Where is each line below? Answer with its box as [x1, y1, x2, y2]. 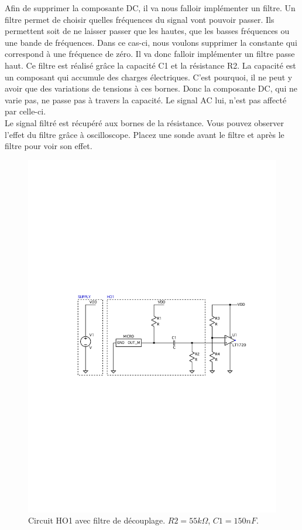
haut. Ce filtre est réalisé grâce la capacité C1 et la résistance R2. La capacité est [5, 59, 296, 71]
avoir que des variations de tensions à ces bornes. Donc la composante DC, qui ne [5, 82, 297, 94]
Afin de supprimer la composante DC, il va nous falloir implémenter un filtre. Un [5, 2, 296, 13]
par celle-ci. [5, 105, 46, 117]
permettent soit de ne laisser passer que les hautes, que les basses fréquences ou [5, 25, 290, 37]
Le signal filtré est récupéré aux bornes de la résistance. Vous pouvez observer [5, 116, 284, 129]
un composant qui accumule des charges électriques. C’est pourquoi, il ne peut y [5, 70, 293, 83]
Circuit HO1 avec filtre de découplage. [28, 514, 166, 526]
